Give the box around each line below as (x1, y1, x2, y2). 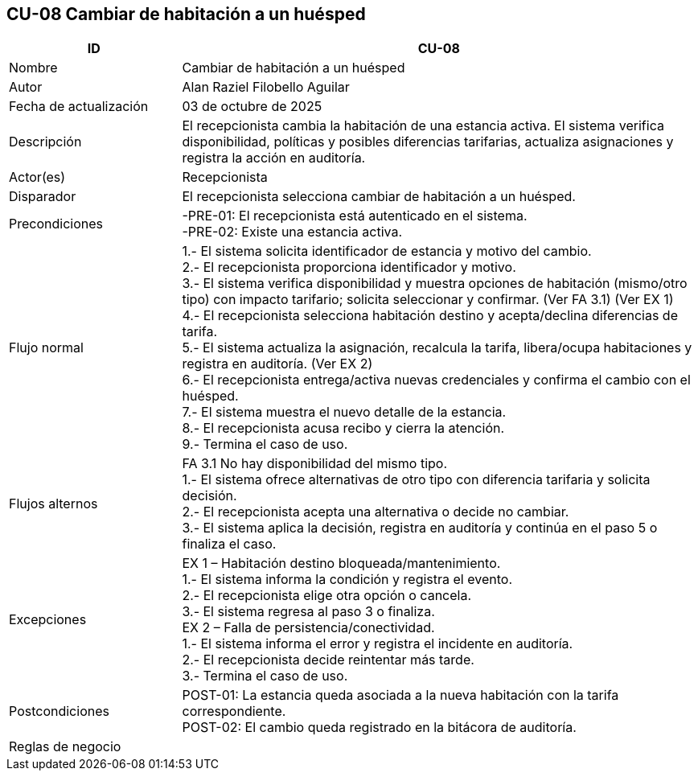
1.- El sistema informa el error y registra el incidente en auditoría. (182, 635, 573, 652)
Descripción (9, 134, 82, 150)
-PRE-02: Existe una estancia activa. (182, 224, 403, 240)
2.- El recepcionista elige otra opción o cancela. (182, 587, 472, 604)
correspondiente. (182, 703, 286, 720)
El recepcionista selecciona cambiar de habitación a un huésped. (182, 188, 576, 205)
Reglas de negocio (9, 738, 121, 755)
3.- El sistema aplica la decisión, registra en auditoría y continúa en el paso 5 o (182, 520, 658, 536)
